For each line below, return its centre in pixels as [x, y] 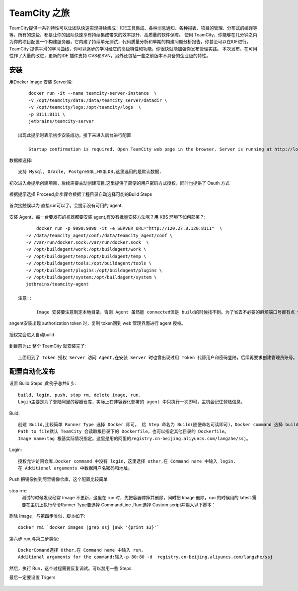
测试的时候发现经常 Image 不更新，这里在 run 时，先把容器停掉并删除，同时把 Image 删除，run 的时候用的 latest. [137, 498]
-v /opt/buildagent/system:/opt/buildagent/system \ [91, 277]
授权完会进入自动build [32, 334]
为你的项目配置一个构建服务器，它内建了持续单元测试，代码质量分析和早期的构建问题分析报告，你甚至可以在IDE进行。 [130, 42]
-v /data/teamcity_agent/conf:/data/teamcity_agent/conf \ [99, 235]
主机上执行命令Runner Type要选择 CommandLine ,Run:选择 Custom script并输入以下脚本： [123, 505]
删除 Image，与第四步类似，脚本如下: [47, 516]
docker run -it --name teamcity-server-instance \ [92, 93]
